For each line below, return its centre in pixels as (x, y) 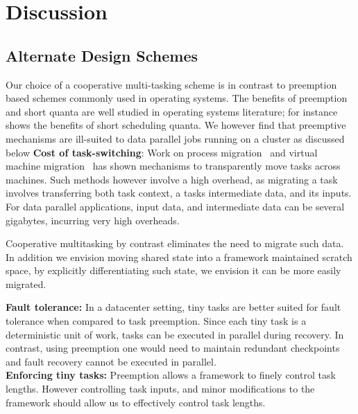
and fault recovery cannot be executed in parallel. (111, 361)
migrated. (26, 283)
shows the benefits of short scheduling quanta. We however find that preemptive (176, 125)
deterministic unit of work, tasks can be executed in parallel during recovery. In (175, 334)
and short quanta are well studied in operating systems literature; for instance (172, 111)
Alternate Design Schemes (102, 55)
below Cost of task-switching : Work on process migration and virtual (162, 152)
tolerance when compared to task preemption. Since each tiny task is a (156, 321)
